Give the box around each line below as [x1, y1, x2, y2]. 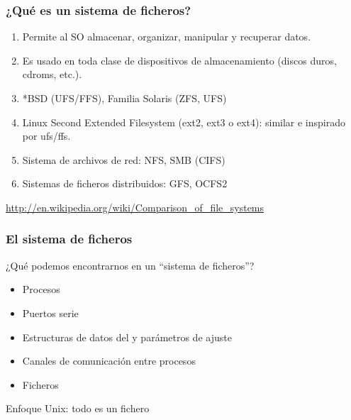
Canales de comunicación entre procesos [22, 353, 196, 368]
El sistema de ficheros [6, 230, 133, 248]
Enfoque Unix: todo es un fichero [6, 401, 150, 416]
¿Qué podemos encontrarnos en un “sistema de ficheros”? [6, 258, 255, 272]
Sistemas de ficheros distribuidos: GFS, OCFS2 [22, 176, 228, 191]
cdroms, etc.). [22, 67, 82, 82]
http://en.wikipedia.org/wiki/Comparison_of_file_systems [6, 199, 264, 214]
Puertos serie [22, 305, 79, 320]
